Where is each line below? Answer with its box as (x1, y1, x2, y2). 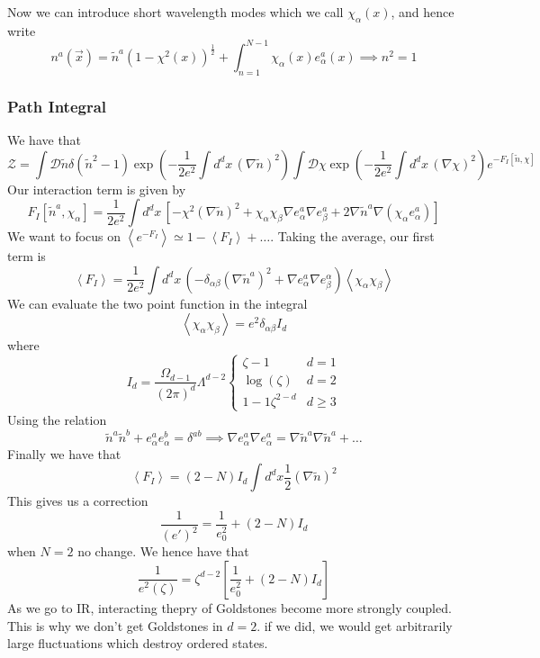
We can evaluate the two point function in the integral (7, 293, 308, 312)
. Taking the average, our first (270, 227, 435, 246)
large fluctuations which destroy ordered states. (7, 634, 268, 653)
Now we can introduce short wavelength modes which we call (7, 3, 344, 21)
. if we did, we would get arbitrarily (256, 616, 453, 635)
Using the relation (7, 410, 107, 428)
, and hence (391, 3, 454, 21)
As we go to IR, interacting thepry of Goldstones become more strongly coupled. (7, 598, 452, 617)
